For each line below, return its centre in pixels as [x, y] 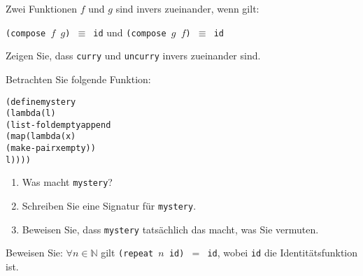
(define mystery [41, 102]
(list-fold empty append [58, 125]
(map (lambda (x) [41, 137]
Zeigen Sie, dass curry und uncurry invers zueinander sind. [133, 56]
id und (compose [130, 32]
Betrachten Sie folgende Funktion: [78, 79]
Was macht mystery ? [67, 182]
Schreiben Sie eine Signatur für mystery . [109, 206]
